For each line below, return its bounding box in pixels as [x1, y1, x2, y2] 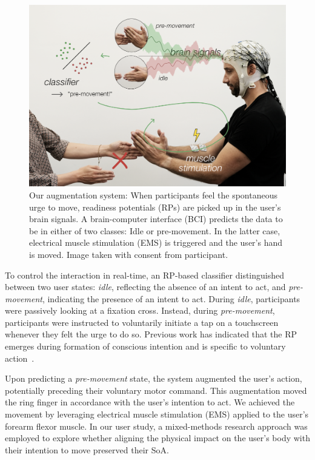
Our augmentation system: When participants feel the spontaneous [29, 188, 277, 201]
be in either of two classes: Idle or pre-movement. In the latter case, [29, 224, 280, 237]
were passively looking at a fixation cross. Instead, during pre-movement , [5, 304, 275, 317]
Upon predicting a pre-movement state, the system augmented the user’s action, [5, 372, 302, 385]
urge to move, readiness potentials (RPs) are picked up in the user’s [29, 200, 281, 213]
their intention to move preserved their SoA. [5, 443, 169, 456]
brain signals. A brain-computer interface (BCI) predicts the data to [29, 212, 283, 225]
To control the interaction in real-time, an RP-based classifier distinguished [5, 268, 284, 281]
